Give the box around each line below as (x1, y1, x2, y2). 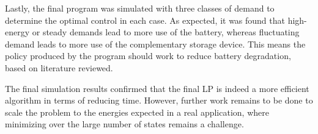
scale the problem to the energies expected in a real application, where (5, 105, 269, 118)
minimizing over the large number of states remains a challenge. (5, 118, 244, 130)
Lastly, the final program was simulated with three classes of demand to (5, 2, 275, 14)
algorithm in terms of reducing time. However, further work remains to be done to (5, 94, 313, 107)
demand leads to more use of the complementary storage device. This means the (5, 37, 306, 50)
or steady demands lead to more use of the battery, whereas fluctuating (32, 26, 300, 38)
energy (5, 26, 30, 38)
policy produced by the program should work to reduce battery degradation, (5, 49, 291, 62)
